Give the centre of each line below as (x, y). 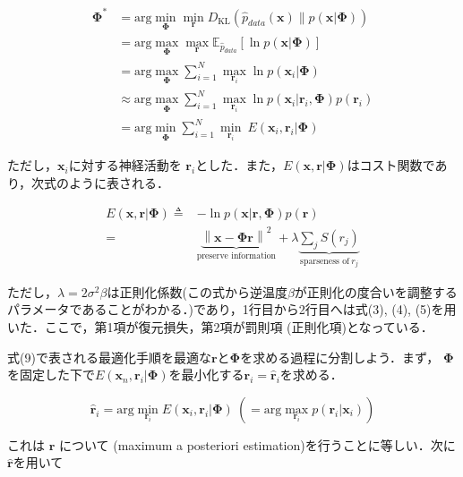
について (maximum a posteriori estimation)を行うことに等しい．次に (257, 444)
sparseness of (325, 261)
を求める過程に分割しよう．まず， (340, 357)
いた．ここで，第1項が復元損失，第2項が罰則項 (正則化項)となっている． (220, 326)
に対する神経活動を (125, 165)
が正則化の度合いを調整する (376, 291)
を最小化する (206, 375)
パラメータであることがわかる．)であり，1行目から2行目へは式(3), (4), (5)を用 (232, 309)
